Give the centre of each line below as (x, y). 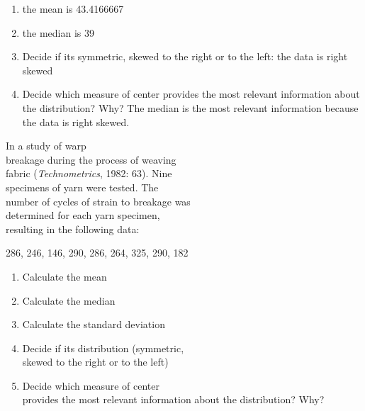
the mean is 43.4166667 (73, 9)
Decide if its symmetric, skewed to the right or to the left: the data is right (185, 56)
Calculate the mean (64, 276)
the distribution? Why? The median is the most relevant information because (190, 107)
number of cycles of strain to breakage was (98, 201)
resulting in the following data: (73, 229)
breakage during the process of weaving (91, 159)
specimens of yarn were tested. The (82, 187)
